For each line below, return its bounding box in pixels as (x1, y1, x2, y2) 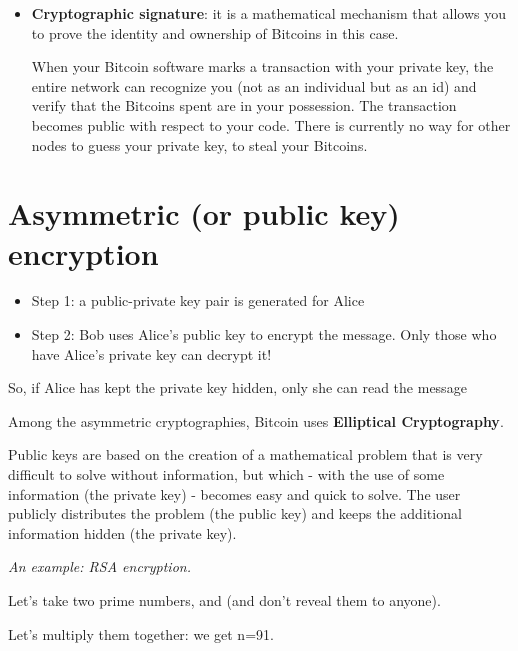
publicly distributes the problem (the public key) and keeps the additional (8, 503, 462, 524)
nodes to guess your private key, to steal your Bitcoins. (31, 134, 368, 155)
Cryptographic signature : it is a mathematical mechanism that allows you (31, 3, 507, 23)
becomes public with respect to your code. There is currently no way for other (31, 114, 511, 135)
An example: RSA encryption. (8, 556, 191, 577)
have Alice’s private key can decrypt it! (31, 343, 272, 364)
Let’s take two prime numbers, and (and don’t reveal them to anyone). (8, 590, 441, 610)
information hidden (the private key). (8, 522, 237, 543)
